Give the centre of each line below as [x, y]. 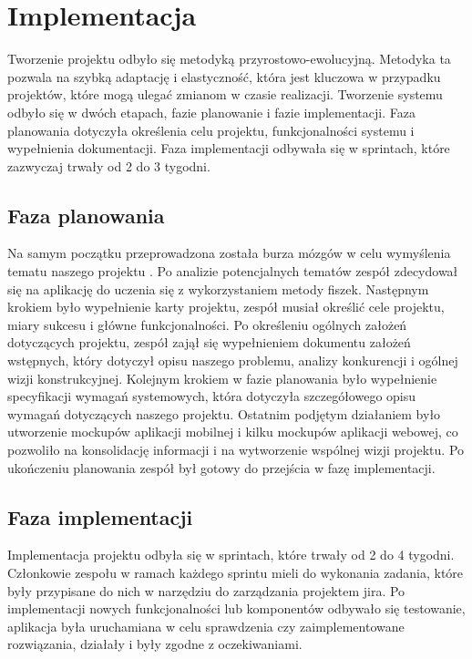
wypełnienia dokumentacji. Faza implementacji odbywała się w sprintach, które [229, 148]
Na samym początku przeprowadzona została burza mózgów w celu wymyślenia [229, 253]
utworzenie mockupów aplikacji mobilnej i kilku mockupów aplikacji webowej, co [233, 432]
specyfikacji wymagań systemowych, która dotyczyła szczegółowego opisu [212, 396]
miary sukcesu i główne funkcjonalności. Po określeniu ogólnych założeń [207, 324]
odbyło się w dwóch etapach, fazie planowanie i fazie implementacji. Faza [211, 112]
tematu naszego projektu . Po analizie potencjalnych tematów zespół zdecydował [233, 271]
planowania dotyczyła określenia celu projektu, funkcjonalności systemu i [211, 130]
